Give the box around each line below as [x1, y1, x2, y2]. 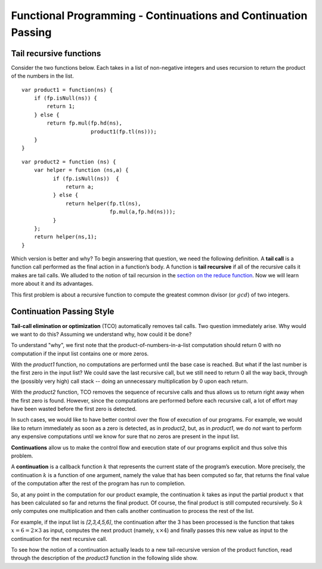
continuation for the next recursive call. [11, 535, 107, 542]
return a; [66, 183, 94, 190]
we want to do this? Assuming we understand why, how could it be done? [11, 330, 192, 338]
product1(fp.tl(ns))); [90, 128, 157, 135]
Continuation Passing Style [11, 307, 114, 317]
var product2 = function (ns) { [21, 158, 116, 165]
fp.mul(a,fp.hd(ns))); [109, 209, 176, 215]
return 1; [47, 103, 76, 110]
